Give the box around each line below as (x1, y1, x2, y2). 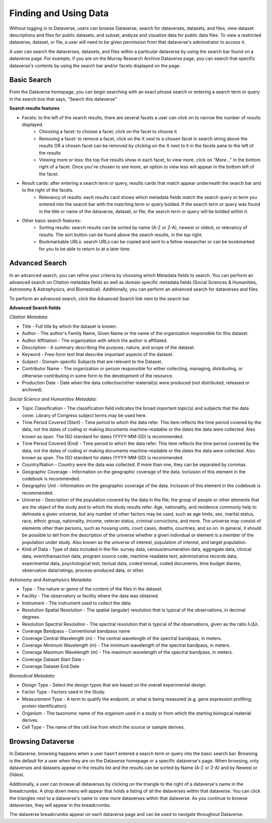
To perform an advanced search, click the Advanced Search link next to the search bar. (9, 295, 191, 302)
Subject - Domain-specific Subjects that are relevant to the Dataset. (22, 358, 163, 365)
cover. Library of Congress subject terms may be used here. (22, 412, 147, 418)
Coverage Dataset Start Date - (22, 656, 85, 662)
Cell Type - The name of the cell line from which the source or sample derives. (22, 724, 185, 730)
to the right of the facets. (22, 187, 74, 193)
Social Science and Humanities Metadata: (9, 396, 97, 402)
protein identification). (22, 703, 68, 709)
